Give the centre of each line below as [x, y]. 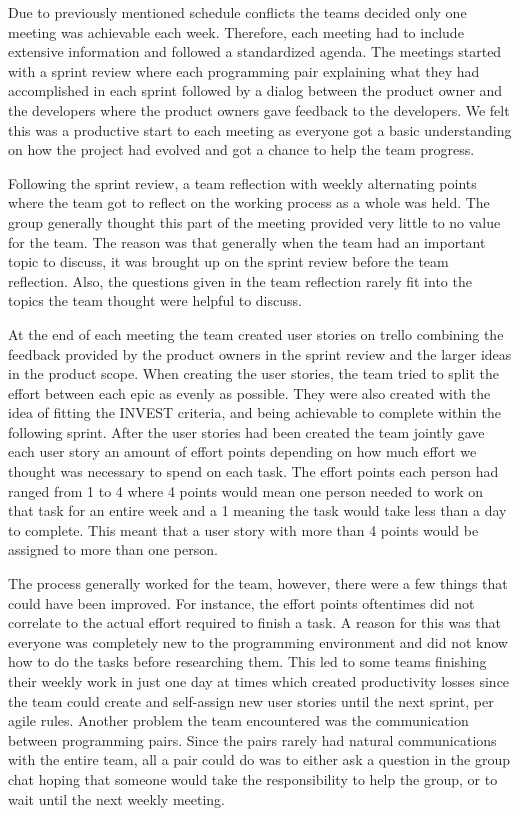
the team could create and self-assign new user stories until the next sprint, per [251, 700]
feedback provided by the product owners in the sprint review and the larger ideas [260, 353]
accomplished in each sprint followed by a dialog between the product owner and [255, 90]
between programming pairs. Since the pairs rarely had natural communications [252, 739]
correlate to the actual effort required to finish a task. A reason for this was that [254, 622]
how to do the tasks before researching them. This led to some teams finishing [247, 661]
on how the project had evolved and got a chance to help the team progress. [241, 149]
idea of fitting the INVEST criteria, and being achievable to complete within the [255, 412]
